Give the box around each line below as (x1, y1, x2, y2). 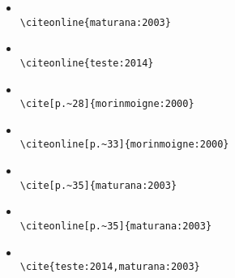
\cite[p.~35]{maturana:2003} (19, 179, 177, 191)
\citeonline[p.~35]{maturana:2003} (19, 220, 212, 232)
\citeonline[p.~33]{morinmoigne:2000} (19, 139, 229, 151)
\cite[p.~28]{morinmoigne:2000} (19, 98, 194, 110)
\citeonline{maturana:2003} (19, 16, 171, 28)
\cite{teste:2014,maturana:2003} (19, 261, 200, 273)
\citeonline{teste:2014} (19, 57, 154, 69)
